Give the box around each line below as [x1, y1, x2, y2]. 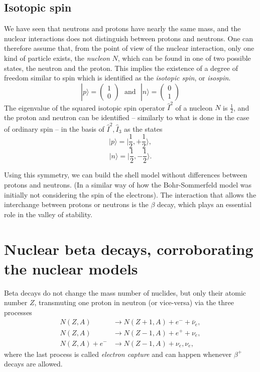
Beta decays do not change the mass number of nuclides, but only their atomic [4, 287, 246, 298]
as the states [124, 123, 163, 134]
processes [4, 307, 32, 317]
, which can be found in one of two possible [117, 52, 251, 63]
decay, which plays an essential [157, 199, 252, 210]
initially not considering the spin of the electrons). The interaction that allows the [4, 189, 256, 200]
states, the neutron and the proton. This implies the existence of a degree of [4, 62, 238, 73]
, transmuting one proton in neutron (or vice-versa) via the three [34, 297, 234, 308]
